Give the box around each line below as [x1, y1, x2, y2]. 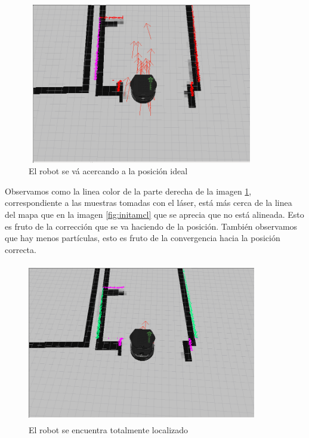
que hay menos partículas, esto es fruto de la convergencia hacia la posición [5, 232, 280, 244]
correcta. [5, 243, 36, 255]
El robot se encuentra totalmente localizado [29, 424, 189, 436]
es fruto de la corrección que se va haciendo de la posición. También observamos [5, 220, 298, 232]
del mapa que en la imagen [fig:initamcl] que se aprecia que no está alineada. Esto [5, 208, 304, 220]
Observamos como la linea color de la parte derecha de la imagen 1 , [5, 184, 252, 197]
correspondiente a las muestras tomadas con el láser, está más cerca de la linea [5, 196, 292, 209]
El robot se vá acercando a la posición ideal [29, 165, 188, 177]
